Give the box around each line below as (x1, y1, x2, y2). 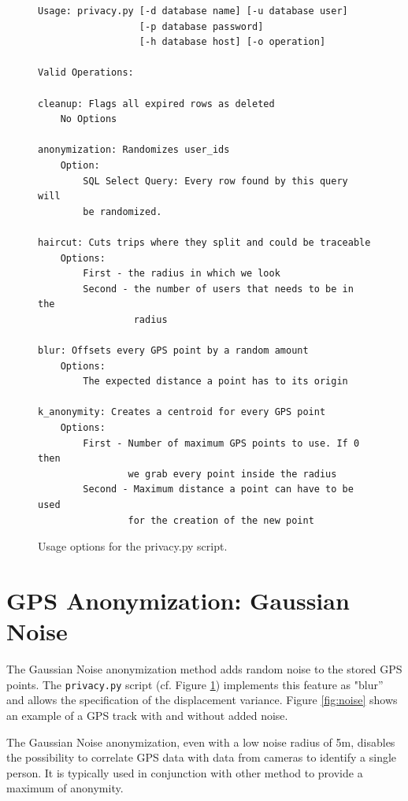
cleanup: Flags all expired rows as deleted (38, 98, 275, 109)
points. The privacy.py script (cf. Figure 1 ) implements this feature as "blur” (6, 676, 384, 692)
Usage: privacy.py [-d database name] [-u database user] (38, 6, 348, 17)
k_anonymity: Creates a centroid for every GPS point (38, 406, 326, 418)
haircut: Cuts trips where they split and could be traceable (38, 236, 371, 248)
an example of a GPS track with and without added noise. (6, 706, 288, 723)
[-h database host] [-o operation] (139, 36, 326, 48)
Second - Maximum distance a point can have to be (83, 484, 354, 495)
